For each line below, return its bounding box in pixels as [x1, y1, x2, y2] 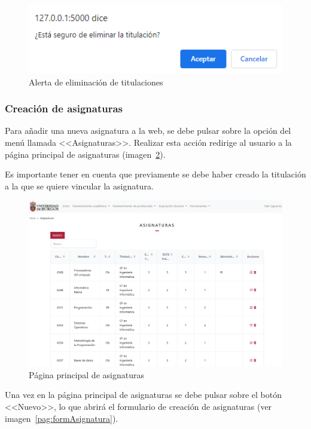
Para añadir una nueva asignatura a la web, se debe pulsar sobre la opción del [5, 124, 291, 137]
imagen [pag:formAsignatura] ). [5, 412, 118, 424]
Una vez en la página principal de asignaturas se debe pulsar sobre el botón [5, 388, 282, 401]
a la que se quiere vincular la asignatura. [5, 179, 154, 192]
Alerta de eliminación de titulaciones [29, 75, 163, 88]
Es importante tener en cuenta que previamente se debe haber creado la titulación [5, 168, 306, 180]
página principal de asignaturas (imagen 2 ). [5, 148, 166, 160]
